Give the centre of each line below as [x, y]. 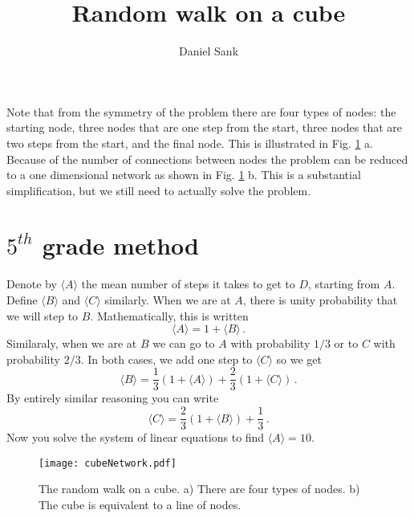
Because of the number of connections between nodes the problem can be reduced [207, 159]
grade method [120, 245]
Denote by [32, 284]
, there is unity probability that [320, 300]
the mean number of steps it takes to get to [188, 284]
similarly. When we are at [168, 300]
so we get [299, 359]
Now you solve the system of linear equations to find [136, 437]
